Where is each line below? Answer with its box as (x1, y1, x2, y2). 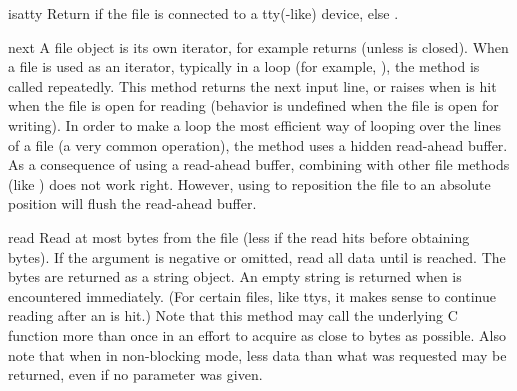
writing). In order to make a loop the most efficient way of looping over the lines (8, 114, 501, 135)
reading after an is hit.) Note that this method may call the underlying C (8, 305, 458, 326)
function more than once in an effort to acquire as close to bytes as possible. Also (8, 324, 506, 345)
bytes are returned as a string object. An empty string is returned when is (8, 266, 462, 287)
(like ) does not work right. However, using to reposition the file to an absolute (8, 173, 491, 194)
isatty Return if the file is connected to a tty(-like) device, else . (8, 3, 399, 23)
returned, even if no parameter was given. (8, 364, 263, 385)
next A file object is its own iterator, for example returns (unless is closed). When (8, 36, 509, 57)
